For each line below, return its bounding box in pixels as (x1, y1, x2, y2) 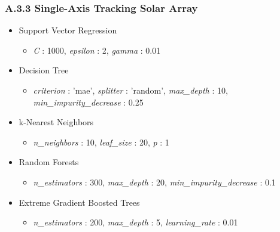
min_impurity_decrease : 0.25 (33, 95, 144, 108)
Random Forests (19, 156, 79, 168)
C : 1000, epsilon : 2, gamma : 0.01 (33, 44, 161, 56)
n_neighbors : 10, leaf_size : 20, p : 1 (33, 135, 169, 148)
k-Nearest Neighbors (19, 116, 94, 128)
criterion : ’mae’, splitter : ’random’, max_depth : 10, (33, 84, 228, 96)
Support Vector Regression (19, 24, 117, 36)
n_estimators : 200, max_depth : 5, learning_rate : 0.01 (33, 216, 238, 228)
